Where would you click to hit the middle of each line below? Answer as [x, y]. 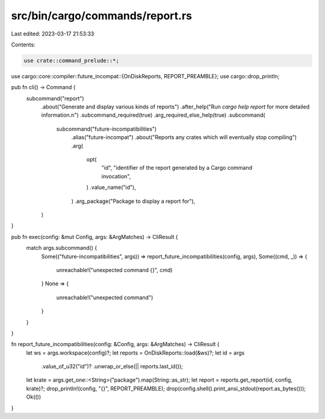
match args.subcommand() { [62, 248]
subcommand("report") [55, 98]
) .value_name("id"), [111, 187]
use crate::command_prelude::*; [72, 61]
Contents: [23, 45]
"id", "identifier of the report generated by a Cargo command [177, 168]
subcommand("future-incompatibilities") [107, 129]
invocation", [116, 176]
